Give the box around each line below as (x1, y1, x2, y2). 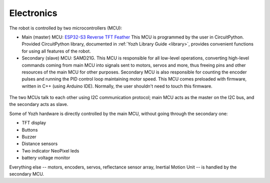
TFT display (21, 120, 46, 126)
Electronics (9, 7, 57, 18)
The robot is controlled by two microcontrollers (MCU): (9, 25, 122, 31)
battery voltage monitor (21, 155, 70, 161)
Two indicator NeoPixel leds (21, 147, 79, 153)
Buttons (21, 126, 38, 132)
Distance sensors (21, 140, 58, 147)
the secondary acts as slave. (9, 101, 68, 107)
